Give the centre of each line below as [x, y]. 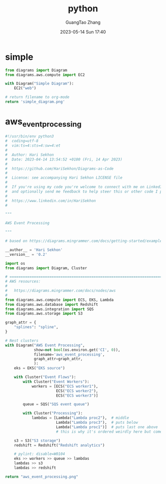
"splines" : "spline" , [36, 327]
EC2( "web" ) [25, 88]
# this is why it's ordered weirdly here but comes [110, 432]
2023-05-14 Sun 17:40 [83, 32]
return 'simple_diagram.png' [35, 102]
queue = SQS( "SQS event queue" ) [56, 404]
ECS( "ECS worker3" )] [77, 396]
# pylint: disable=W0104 [40, 454]
